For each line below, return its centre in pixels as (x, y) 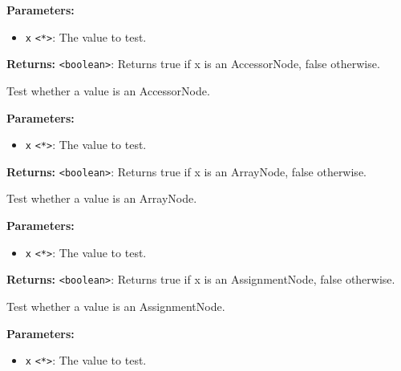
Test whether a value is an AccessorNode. (108, 90)
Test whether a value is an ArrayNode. (102, 198)
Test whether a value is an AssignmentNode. (116, 306)
